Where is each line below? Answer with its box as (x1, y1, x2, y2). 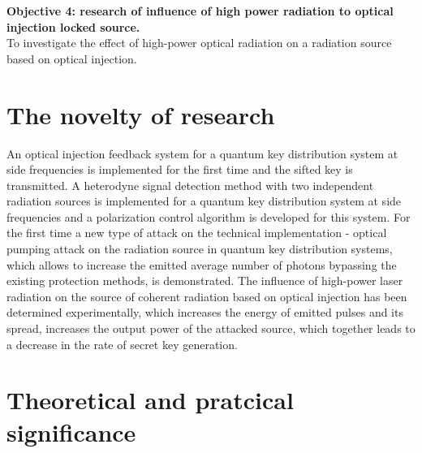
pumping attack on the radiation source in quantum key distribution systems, (6, 240, 393, 257)
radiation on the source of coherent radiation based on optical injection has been (6, 287, 407, 304)
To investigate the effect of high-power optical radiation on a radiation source (6, 34, 392, 51)
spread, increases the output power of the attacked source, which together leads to (6, 320, 416, 337)
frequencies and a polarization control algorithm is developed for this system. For (6, 208, 411, 225)
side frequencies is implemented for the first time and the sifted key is (6, 161, 353, 178)
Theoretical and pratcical (6, 383, 294, 416)
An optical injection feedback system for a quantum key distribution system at (6, 145, 398, 162)
